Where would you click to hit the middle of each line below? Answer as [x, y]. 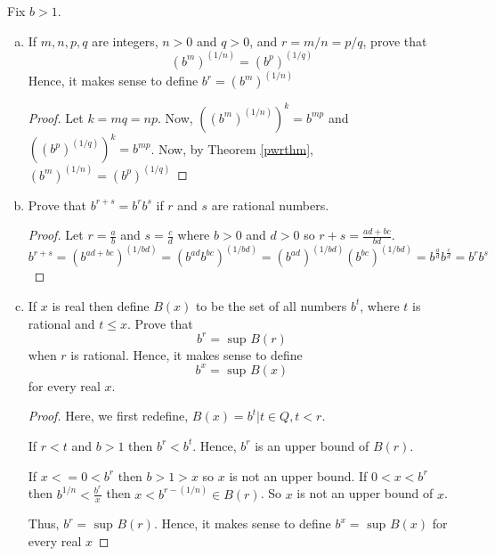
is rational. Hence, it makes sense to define [187, 354]
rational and [61, 323]
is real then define [101, 305]
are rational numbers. [270, 204]
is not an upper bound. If [298, 475]
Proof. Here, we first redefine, [108, 416]
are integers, [125, 41]
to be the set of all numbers [271, 305]
